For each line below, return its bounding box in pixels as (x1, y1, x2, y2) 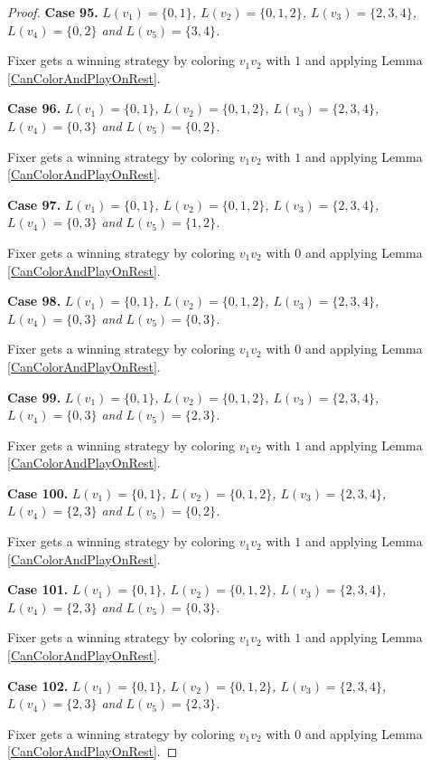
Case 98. (7, 291, 61, 310)
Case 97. (7, 194, 61, 213)
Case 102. (7, 676, 69, 695)
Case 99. (7, 387, 61, 406)
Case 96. (7, 99, 61, 118)
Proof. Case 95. (7, 3, 98, 21)
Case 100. (7, 483, 69, 502)
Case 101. (7, 580, 69, 599)
